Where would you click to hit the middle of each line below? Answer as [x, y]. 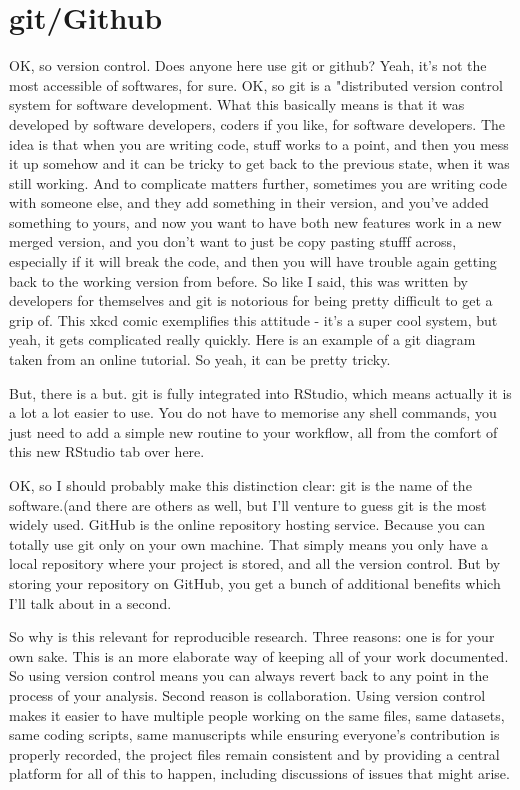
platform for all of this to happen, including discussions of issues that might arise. [259, 773]
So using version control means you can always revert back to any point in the [249, 675]
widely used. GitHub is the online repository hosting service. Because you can [247, 524]
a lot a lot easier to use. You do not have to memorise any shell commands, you [253, 412]
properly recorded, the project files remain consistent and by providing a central [254, 753]
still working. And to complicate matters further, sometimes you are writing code [258, 182]
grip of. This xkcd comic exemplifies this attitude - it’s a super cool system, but [253, 319]
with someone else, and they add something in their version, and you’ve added [249, 202]
